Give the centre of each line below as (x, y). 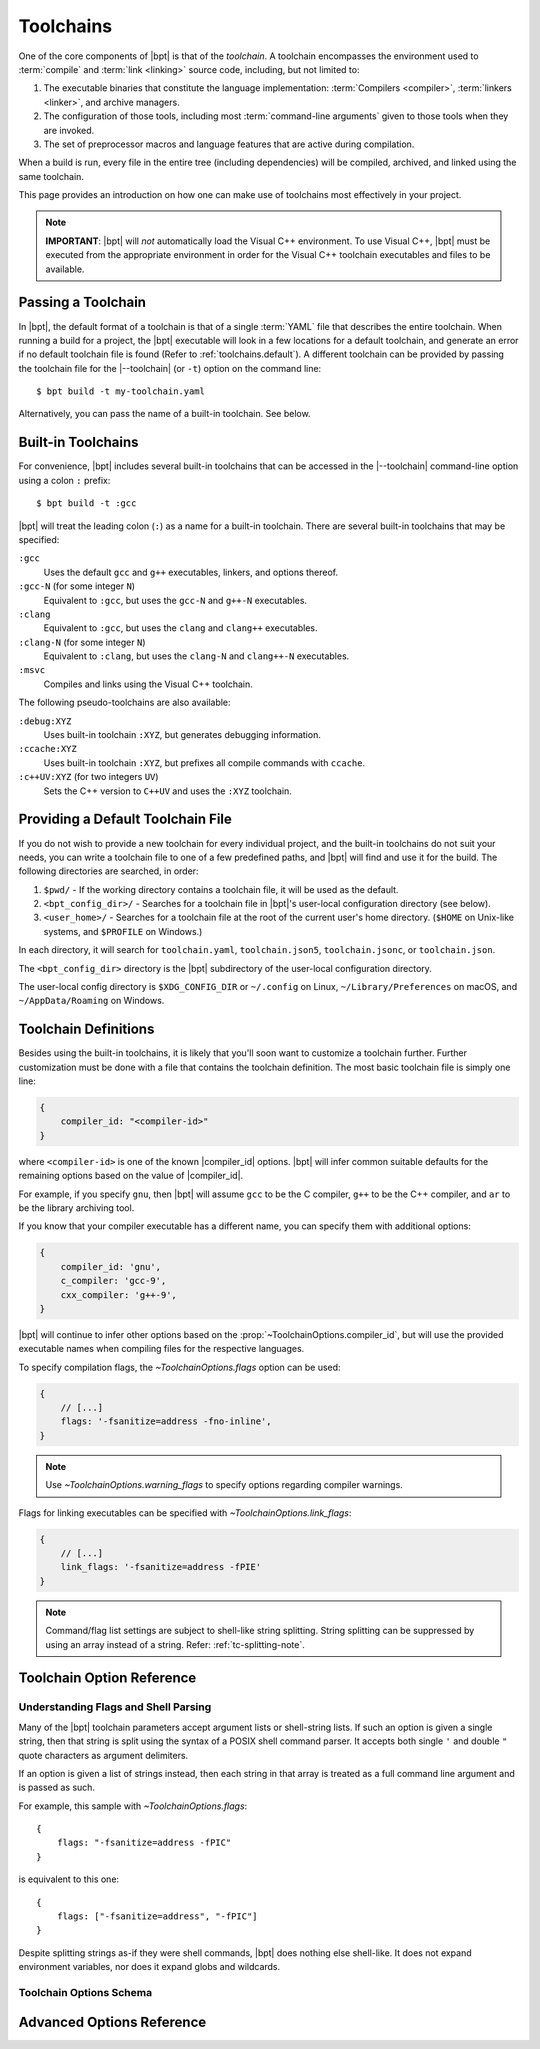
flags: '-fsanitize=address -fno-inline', (166, 1421)
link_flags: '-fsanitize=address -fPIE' (161, 1567)
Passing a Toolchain (82, 302)
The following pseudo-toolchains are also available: (124, 702)
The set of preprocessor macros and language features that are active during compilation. (229, 144)
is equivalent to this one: (69, 1879)
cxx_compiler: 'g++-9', (118, 1294)
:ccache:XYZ (47, 749)
